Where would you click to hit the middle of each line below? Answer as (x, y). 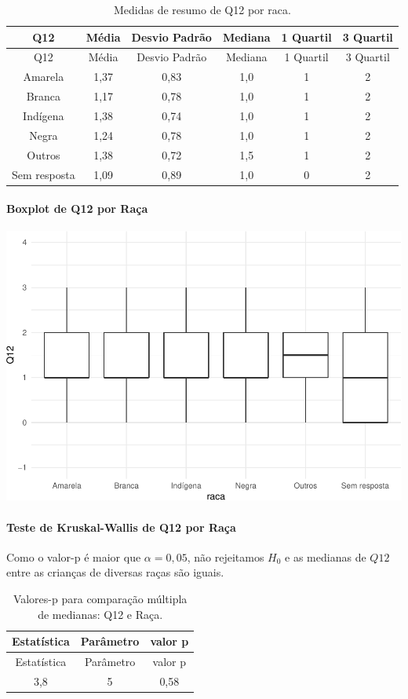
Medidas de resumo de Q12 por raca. (202, 9)
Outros (44, 154)
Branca (44, 96)
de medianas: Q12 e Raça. (100, 614)
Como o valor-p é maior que (74, 556)
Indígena (44, 115)
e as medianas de (326, 556)
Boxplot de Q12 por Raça (77, 209)
